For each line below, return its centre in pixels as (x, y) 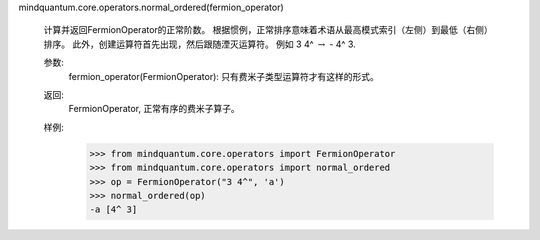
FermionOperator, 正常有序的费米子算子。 (154, 109)
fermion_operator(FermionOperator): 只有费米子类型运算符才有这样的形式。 (224, 76)
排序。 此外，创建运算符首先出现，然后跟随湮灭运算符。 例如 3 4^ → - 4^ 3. (200, 44)
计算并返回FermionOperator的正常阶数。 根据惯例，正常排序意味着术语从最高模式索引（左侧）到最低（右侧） (268, 30)
